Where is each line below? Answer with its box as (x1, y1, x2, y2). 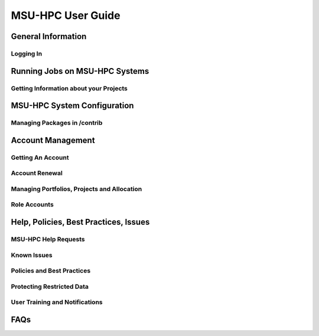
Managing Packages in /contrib (11, 119, 103, 127)
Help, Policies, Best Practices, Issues (11, 217, 150, 227)
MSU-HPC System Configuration (11, 101, 134, 111)
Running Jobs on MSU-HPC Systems (11, 66, 149, 76)
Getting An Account (11, 153, 69, 161)
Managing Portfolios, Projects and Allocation (11, 185, 142, 193)
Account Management (11, 135, 95, 145)
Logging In (11, 49, 43, 57)
